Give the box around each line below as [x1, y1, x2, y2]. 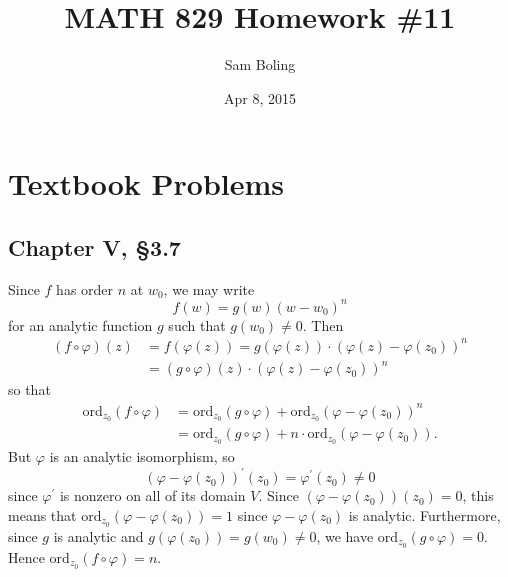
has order [56, 278, 114, 299]
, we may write [163, 278, 255, 299]
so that [8, 379, 51, 400]
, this [462, 485, 494, 506]
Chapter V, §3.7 [8, 231, 181, 262]
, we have [316, 525, 374, 546]
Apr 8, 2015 [224, 87, 296, 108]
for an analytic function [8, 314, 153, 335]
